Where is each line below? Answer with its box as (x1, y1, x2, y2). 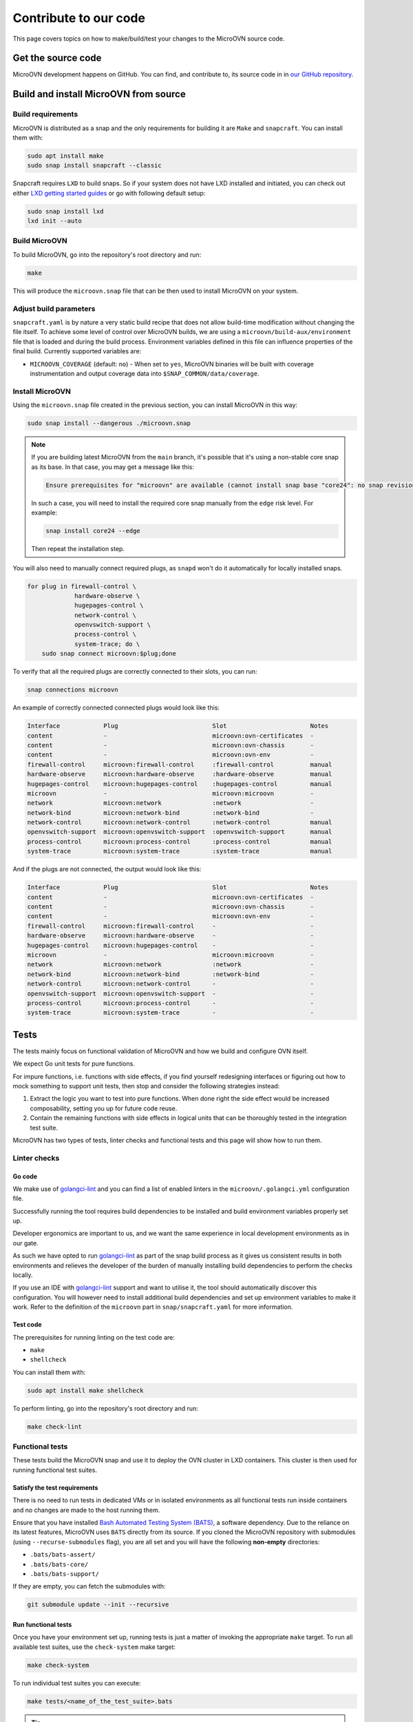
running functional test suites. (12, 1466, 98, 1474)
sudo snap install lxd (27, 207, 104, 215)
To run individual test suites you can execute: (12, 1679, 141, 1687)
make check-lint (27, 1422, 83, 1431)
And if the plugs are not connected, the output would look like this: (12, 865, 202, 873)
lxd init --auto (27, 217, 83, 225)
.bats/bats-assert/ (30, 1550, 96, 1559)
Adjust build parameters (12, 304, 96, 313)
